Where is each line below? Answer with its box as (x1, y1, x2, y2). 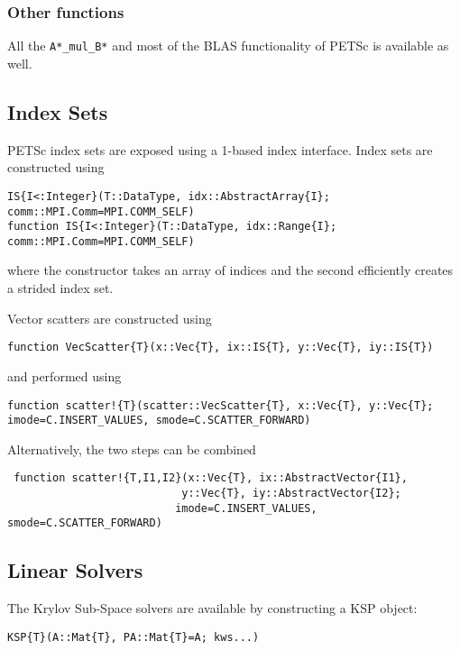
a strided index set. (7, 279, 114, 298)
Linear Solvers (7, 556, 143, 584)
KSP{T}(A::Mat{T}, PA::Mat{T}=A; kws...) (7, 630, 260, 644)
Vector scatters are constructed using (7, 308, 212, 327)
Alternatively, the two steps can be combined (7, 439, 256, 458)
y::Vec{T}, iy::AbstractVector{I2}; (181, 487, 401, 500)
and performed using (7, 366, 122, 385)
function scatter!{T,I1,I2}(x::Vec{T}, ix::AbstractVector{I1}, (14, 471, 408, 485)
